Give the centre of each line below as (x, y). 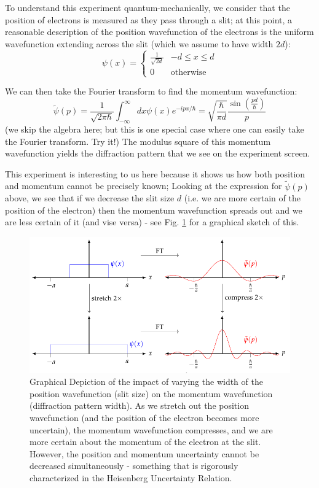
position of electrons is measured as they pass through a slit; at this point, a (149, 19)
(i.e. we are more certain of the (242, 198)
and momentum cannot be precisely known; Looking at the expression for (144, 186)
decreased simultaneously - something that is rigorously (134, 466)
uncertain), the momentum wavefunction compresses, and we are (151, 429)
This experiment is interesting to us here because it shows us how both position (155, 173)
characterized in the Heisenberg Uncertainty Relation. (131, 477)
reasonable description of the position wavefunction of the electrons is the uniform (159, 32)
